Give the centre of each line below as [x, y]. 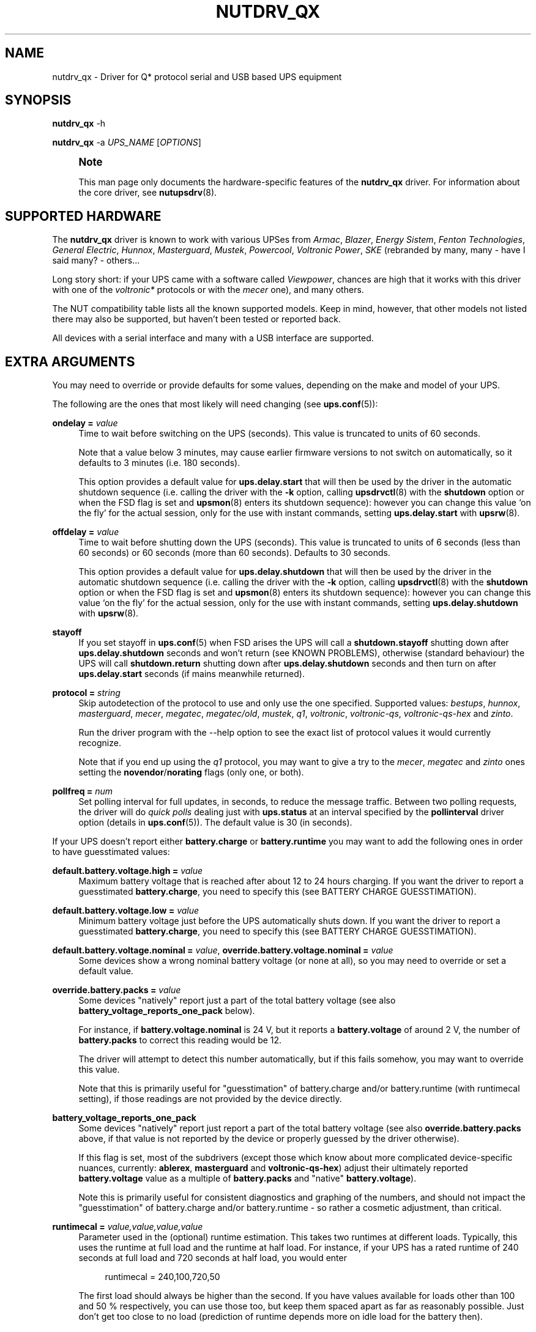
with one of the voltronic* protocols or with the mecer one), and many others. [208, 290]
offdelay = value [86, 532]
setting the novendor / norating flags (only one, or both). [191, 772]
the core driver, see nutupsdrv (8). [148, 193]
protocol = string [86, 693]
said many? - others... [96, 261]
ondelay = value [85, 423]
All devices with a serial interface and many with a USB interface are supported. [213, 338]
